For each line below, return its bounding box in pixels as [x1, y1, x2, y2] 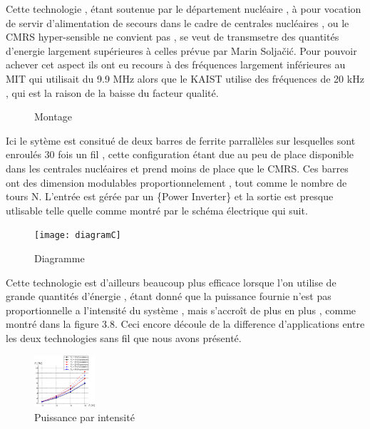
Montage [34, 109, 72, 124]
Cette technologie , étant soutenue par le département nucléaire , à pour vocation [6, 1, 361, 16]
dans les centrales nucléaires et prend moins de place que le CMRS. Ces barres [6, 160, 349, 175]
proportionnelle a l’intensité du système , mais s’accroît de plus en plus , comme [6, 302, 356, 317]
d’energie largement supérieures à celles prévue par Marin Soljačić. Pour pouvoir [6, 43, 357, 58]
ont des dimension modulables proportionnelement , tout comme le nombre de [6, 175, 347, 190]
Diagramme [34, 250, 85, 265]
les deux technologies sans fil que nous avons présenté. [6, 330, 242, 345]
